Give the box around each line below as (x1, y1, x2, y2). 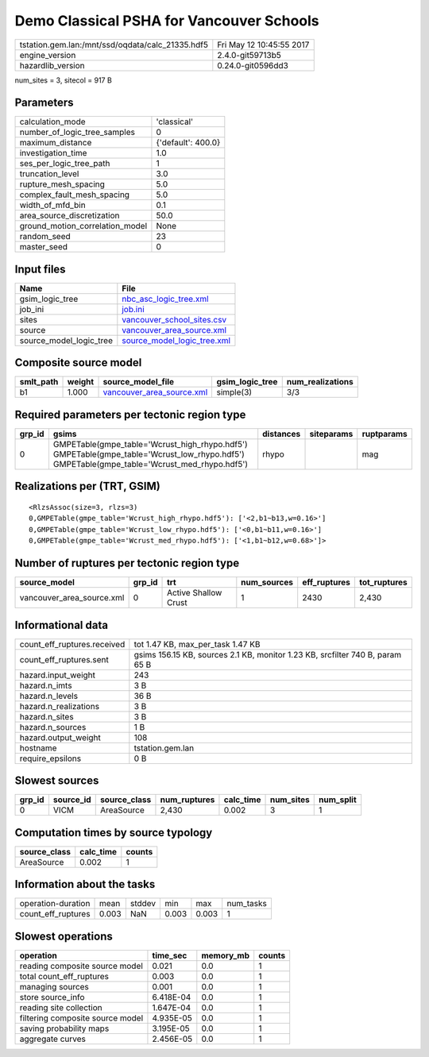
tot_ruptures (358, 577, 408, 588)
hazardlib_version (19, 60, 85, 71)
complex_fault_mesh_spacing (19, 189, 130, 200)
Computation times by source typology (14, 826, 213, 839)
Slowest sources (14, 774, 99, 788)
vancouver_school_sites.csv (122, 314, 227, 325)
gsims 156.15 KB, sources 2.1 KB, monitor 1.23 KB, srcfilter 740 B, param (133, 649, 401, 660)
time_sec (152, 950, 187, 961)
